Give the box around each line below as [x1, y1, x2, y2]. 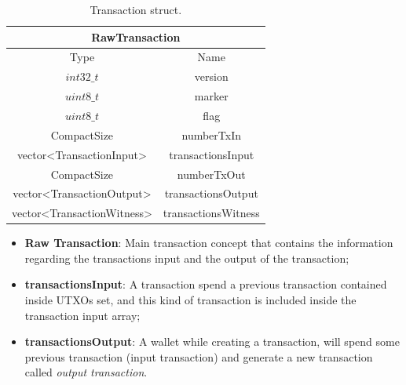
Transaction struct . [90, 2, 182, 17]
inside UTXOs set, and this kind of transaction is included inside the [24, 292, 357, 308]
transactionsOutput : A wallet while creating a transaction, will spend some [24, 333, 400, 350]
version [194, 68, 229, 85]
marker [194, 88, 229, 104]
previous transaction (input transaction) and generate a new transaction [24, 348, 373, 365]
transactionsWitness [163, 205, 260, 221]
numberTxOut [177, 165, 246, 182]
